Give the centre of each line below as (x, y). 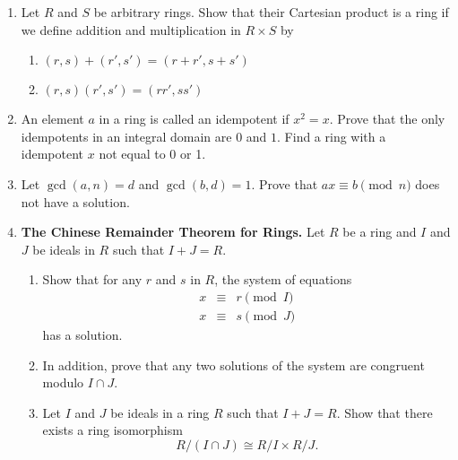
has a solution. (82, 334)
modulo (63, 382)
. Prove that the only (387, 119)
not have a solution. (75, 201)
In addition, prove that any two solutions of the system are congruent (233, 365)
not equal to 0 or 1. (152, 154)
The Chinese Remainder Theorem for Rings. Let (173, 232)
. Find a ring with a (332, 136)
